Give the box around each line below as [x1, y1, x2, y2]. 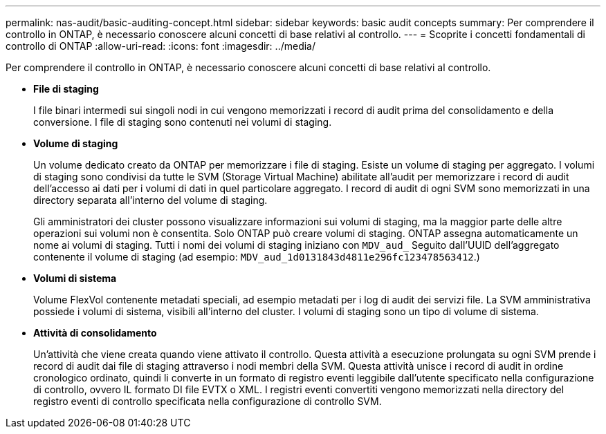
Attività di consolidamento [33, 327, 157, 339]
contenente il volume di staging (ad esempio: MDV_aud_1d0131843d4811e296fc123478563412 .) [33, 251, 480, 263]
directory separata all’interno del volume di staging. [33, 194, 268, 206]
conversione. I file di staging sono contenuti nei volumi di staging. [33, 116, 332, 128]
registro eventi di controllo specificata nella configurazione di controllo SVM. [33, 395, 382, 407]
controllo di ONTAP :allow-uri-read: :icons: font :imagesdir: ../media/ [6, 40, 315, 52]
